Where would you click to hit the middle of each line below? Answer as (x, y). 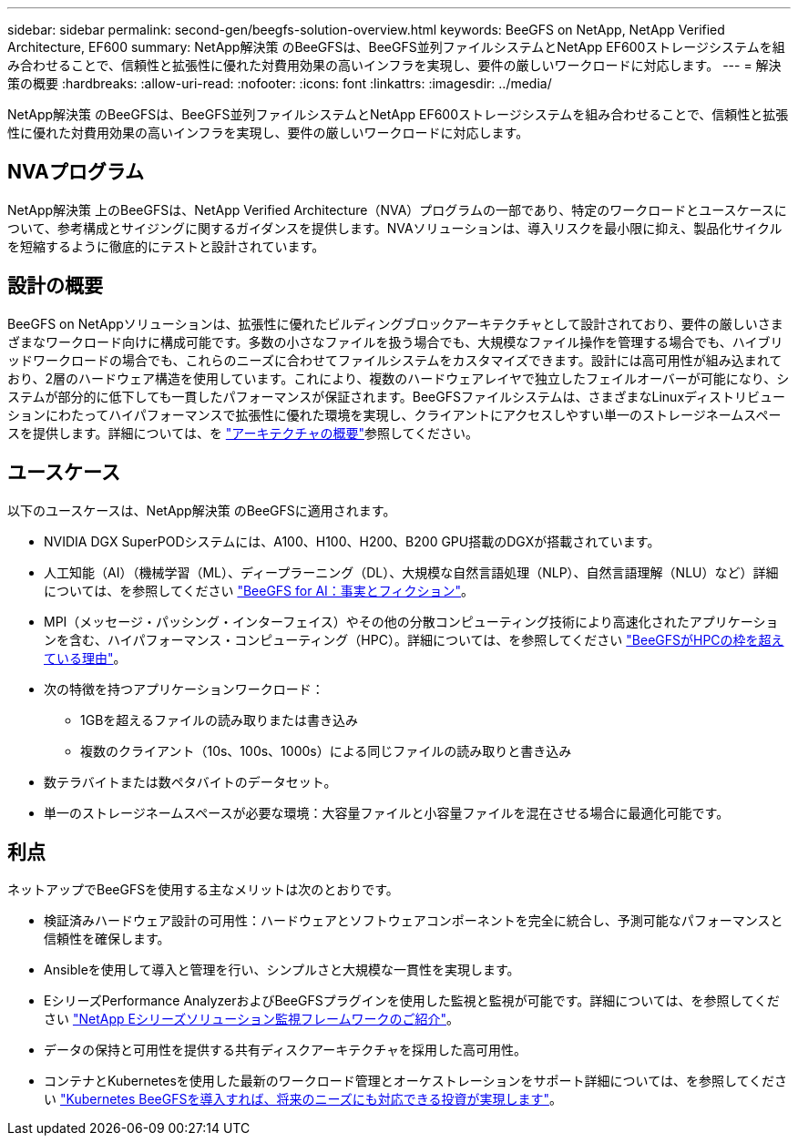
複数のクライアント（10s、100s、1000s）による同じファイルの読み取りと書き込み (326, 750)
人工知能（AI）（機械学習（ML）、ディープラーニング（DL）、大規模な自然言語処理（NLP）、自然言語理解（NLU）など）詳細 (411, 572)
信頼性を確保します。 (107, 939)
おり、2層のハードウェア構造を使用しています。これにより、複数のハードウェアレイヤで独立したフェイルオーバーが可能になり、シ (399, 378)
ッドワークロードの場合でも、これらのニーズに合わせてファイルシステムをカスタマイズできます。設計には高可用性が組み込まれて (395, 360)
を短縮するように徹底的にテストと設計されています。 (166, 246)
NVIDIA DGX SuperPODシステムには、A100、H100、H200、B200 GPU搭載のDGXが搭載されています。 (352, 541)
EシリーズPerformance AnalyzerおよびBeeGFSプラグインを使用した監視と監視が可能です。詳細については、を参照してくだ (412, 1001)
